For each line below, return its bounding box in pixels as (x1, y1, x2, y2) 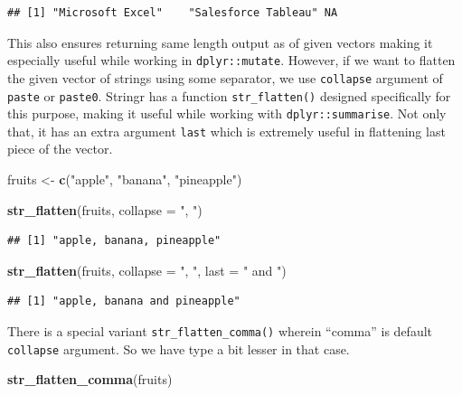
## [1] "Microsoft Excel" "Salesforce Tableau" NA (7, 6, 338, 19)
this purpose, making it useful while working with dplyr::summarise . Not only (7, 104, 447, 123)
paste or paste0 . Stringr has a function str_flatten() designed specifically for (7, 86, 451, 105)
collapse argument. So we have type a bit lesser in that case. (7, 339, 350, 358)
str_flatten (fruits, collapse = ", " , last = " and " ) (7, 260, 287, 279)
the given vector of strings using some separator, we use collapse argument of (7, 68, 443, 87)
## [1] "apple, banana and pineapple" (7, 295, 240, 308)
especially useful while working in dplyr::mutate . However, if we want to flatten (7, 51, 456, 70)
